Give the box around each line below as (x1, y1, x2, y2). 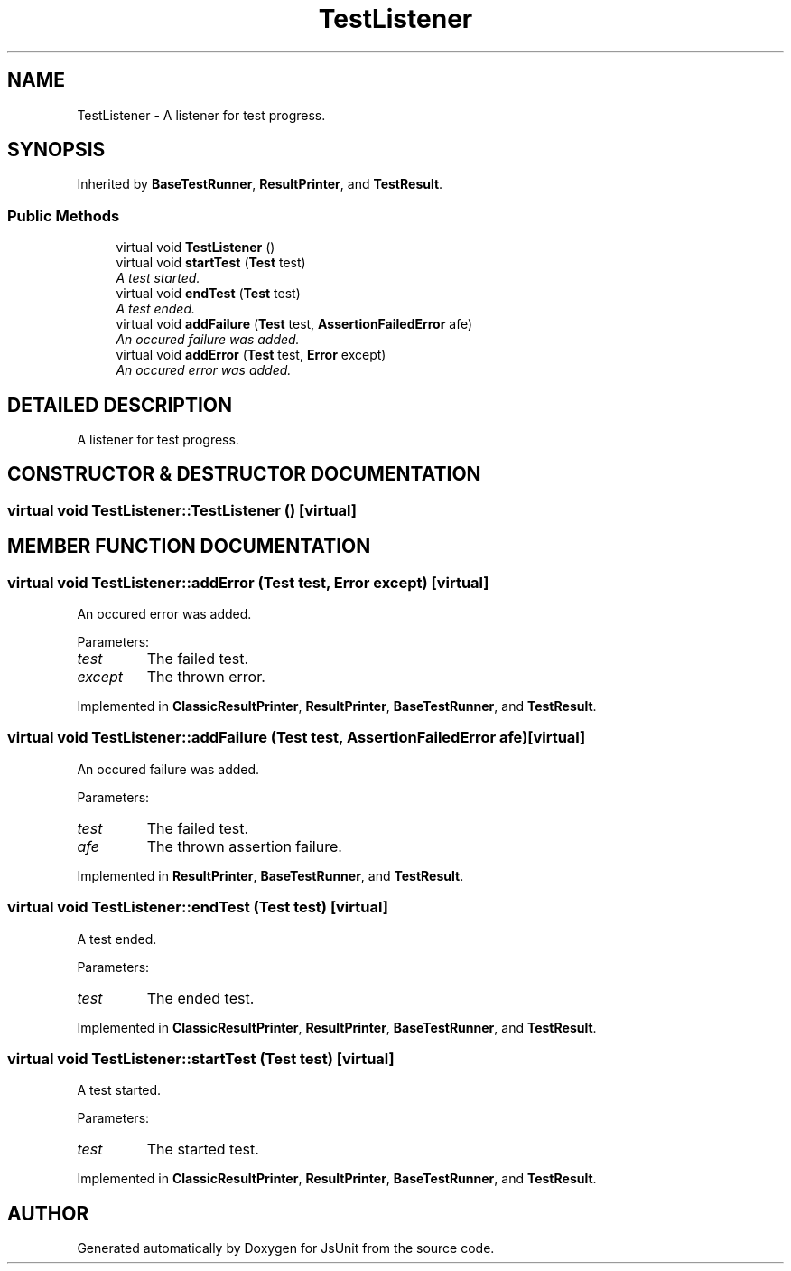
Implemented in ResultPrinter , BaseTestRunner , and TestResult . (77, 867, 464, 883)
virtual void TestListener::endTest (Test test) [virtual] (7, 898, 388, 917)
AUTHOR (7, 1201, 89, 1225)
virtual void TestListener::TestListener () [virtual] (7, 500, 357, 519)
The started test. (146, 1140, 259, 1159)
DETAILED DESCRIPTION (7, 393, 233, 416)
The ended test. (146, 988, 255, 1007)
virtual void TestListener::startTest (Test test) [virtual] (7, 1049, 395, 1068)
